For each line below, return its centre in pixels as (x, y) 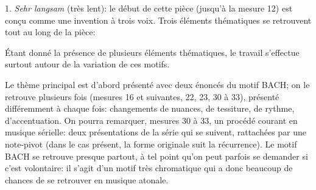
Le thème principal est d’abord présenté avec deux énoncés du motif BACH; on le (157, 84)
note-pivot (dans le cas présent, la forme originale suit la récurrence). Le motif (151, 144)
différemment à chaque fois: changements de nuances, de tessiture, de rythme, (150, 108)
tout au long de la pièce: (50, 32)
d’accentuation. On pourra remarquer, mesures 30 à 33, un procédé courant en (151, 120)
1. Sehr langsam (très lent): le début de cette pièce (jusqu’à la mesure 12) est (149, 8)
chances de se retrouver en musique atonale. (87, 179)
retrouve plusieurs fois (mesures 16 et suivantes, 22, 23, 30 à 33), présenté (142, 96)
